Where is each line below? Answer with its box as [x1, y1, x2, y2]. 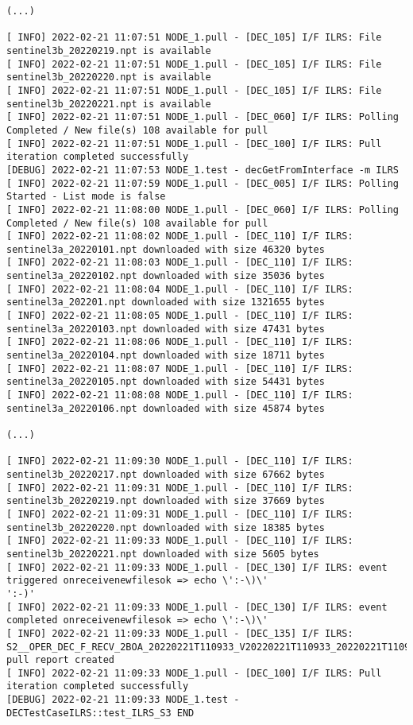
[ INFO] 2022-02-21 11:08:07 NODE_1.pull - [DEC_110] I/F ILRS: [6, 362, 353, 374]
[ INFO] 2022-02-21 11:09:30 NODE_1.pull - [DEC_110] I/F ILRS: [6, 456, 353, 467]
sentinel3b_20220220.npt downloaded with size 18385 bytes [6, 521, 325, 533]
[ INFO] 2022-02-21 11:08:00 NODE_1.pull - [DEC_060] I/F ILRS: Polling [6, 204, 399, 215]
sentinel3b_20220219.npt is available [6, 45, 211, 56]
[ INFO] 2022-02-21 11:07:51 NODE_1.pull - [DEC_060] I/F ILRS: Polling [6, 111, 399, 123]
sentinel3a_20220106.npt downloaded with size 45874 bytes [6, 402, 325, 414]
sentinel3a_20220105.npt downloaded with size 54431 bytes [6, 376, 325, 388]
